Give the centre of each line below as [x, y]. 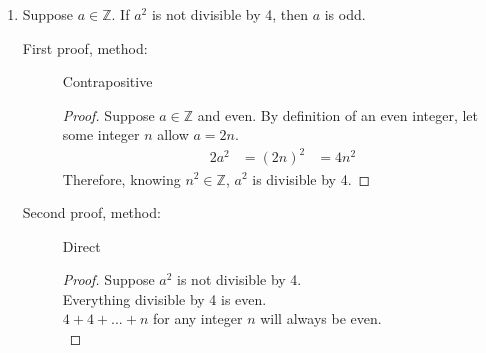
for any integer [197, 318]
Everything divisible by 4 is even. [164, 298]
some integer [101, 134]
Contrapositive [107, 81]
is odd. [345, 14]
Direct [81, 245]
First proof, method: [85, 47]
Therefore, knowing [121, 178]
